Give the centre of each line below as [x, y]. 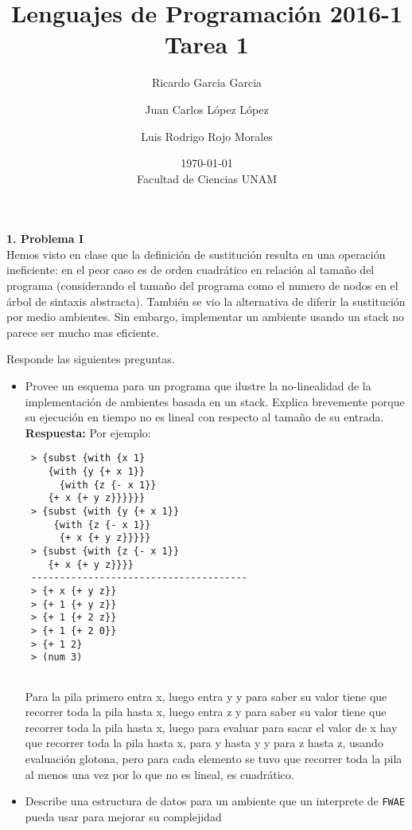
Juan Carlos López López [207, 109]
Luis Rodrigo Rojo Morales [207, 136]
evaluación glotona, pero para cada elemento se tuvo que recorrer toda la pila [214, 758]
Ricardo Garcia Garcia [207, 82]
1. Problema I [45, 239]
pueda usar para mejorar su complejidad [123, 816]
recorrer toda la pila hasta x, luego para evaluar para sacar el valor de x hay [211, 727]
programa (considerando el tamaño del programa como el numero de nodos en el [202, 286]
